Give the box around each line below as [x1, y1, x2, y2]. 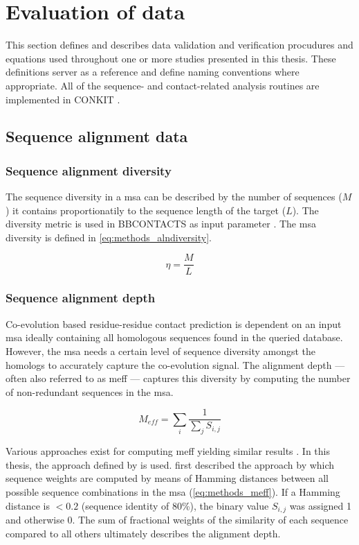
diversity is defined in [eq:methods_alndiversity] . [6, 230, 212, 244]
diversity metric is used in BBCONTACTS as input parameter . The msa [6, 216, 316, 231]
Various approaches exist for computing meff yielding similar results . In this [6, 444, 330, 458]
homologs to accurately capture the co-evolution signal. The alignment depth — [6, 357, 345, 372]
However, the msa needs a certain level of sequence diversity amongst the [6, 343, 316, 358]
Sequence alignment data [6, 126, 188, 147]
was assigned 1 [289, 498, 352, 512]
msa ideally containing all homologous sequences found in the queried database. [6, 330, 343, 345]
